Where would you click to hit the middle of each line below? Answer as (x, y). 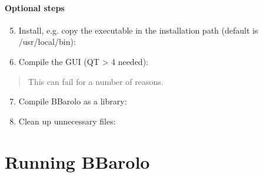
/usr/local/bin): (47, 42)
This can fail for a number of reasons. (96, 81)
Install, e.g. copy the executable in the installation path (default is (138, 30)
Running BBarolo (77, 161)
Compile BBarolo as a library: (73, 101)
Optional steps (35, 7)
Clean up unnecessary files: (67, 121)
